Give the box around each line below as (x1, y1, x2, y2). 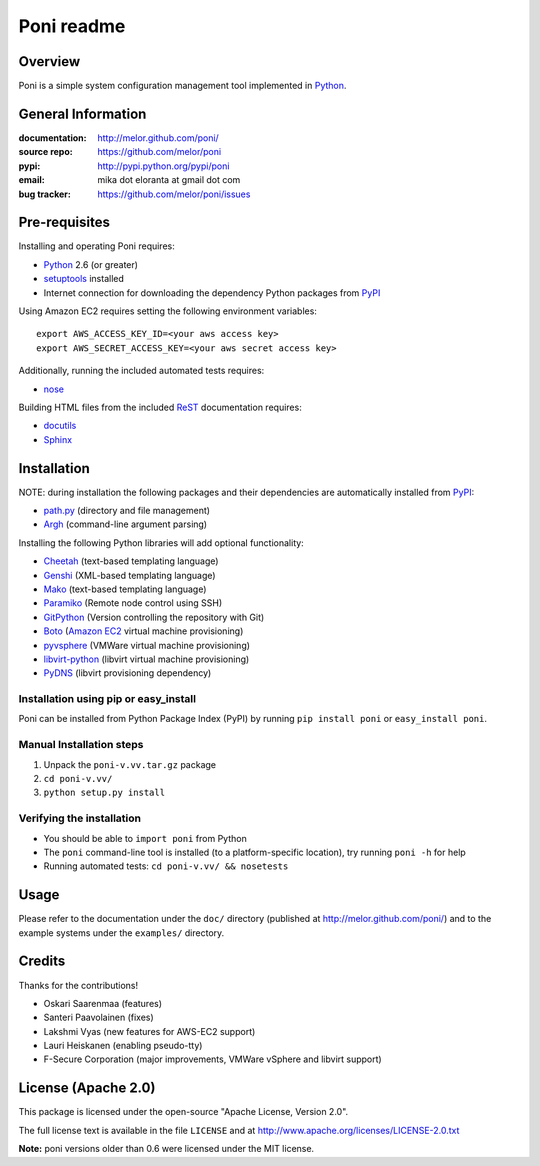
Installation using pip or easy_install (18, 692, 197, 706)
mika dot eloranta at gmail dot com (97, 174, 241, 186)
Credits (18, 953, 66, 970)
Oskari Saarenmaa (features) (43, 997, 163, 1009)
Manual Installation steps (18, 738, 144, 752)
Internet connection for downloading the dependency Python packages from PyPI (43, 286, 381, 299)
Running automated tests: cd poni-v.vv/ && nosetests (43, 860, 289, 872)
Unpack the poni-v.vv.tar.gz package (43, 758, 217, 770)
